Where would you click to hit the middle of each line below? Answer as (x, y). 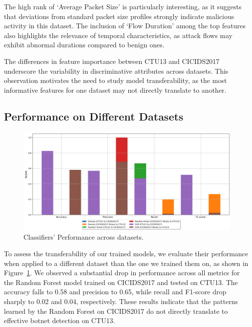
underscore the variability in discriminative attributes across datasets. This (116, 71)
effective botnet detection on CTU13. (60, 320)
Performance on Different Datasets (94, 116)
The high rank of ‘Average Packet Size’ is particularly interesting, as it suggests (123, 6)
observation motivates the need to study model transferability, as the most (115, 80)
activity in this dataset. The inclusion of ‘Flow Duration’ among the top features (125, 26)
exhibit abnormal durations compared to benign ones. (84, 45)
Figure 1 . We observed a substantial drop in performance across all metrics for (122, 273)
